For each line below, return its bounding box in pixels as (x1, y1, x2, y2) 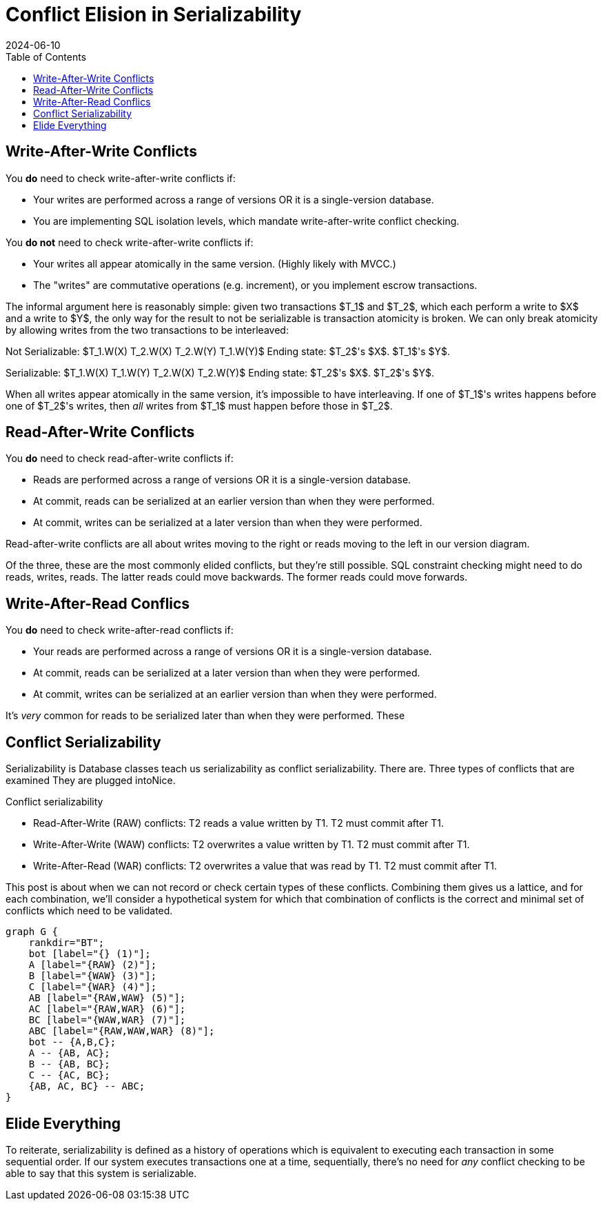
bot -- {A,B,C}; (28, 1036, 116, 1048)
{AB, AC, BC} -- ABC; (28, 1081, 145, 1092)
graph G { (6, 926, 58, 938)
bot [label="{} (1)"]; (28, 948, 151, 960)
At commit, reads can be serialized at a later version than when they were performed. (33, 667, 420, 679)
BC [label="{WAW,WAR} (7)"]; (28, 1014, 186, 1026)
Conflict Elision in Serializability (6, 3, 302, 26)
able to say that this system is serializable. (6, 1167, 197, 1179)
